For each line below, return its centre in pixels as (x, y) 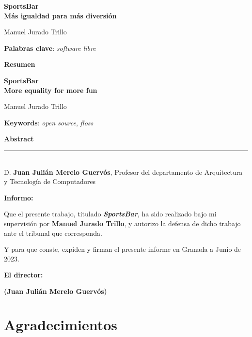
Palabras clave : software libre (50, 48)
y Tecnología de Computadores (50, 181)
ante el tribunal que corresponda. (53, 233)
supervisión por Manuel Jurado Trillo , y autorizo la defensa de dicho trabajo (122, 223)
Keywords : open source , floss (49, 122)
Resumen (20, 64)
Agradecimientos (61, 324)
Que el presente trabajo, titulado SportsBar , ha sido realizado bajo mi (110, 214)
